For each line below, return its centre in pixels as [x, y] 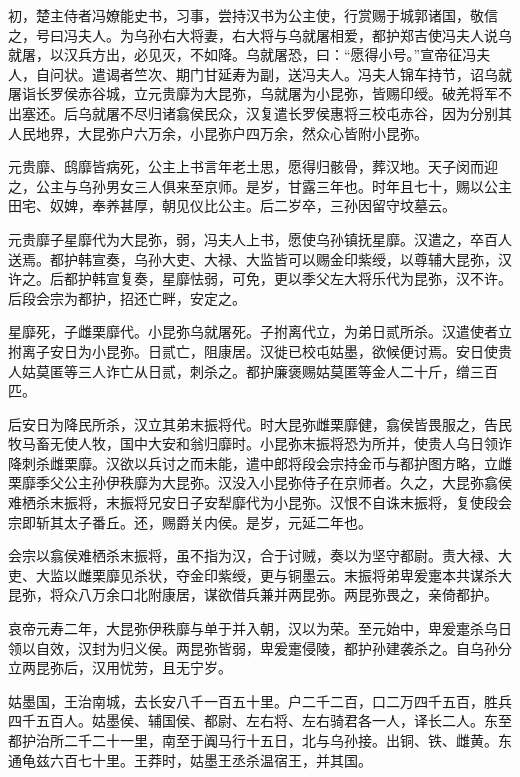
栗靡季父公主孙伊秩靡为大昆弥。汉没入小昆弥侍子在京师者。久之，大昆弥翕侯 [260, 482]
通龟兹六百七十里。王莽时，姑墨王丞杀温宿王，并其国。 [190, 759]
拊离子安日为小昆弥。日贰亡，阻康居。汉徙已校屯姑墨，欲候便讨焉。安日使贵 [260, 350]
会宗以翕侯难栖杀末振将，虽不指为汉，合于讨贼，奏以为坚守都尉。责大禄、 [253, 555]
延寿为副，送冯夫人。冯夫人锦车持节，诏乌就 [364, 73]
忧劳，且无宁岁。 [175, 667]
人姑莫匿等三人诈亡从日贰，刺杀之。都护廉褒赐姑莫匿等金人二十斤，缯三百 [253, 370]
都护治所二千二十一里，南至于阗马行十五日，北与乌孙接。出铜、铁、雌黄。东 [260, 740]
